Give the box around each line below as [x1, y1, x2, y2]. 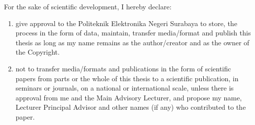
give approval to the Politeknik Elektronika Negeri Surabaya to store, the [15, 18, 237, 28]
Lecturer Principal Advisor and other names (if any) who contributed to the [15, 102, 246, 112]
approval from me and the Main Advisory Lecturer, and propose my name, [15, 92, 242, 102]
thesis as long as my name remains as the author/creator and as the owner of [15, 37, 250, 47]
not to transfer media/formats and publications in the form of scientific [15, 63, 231, 73]
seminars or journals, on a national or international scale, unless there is [15, 83, 234, 93]
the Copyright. [15, 47, 60, 57]
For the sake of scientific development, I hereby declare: [4, 1, 172, 11]
